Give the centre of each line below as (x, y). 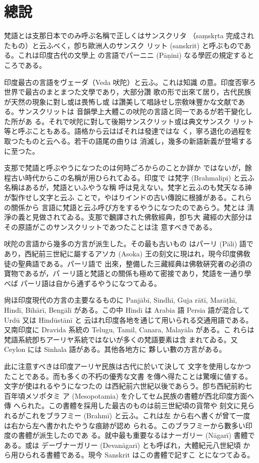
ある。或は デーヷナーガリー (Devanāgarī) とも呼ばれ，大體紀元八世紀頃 (122, 445)
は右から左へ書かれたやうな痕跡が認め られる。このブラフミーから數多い (125, 425)
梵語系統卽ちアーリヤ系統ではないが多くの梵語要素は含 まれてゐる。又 (121, 339)
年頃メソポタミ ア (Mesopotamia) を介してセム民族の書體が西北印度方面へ (133, 395)
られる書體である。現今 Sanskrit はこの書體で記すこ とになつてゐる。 (140, 455)
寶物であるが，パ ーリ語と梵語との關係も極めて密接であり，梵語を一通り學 (128, 273)
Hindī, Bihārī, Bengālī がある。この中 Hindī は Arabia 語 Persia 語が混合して (127, 309)
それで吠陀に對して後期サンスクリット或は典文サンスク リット (151, 121)
